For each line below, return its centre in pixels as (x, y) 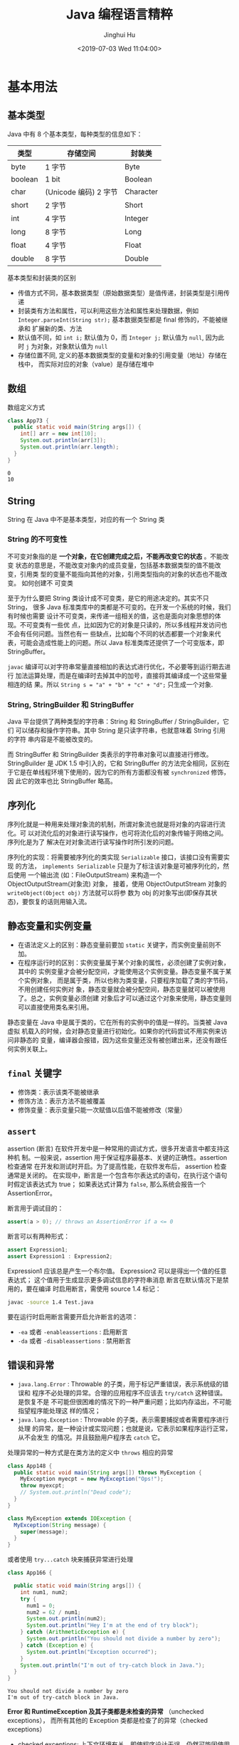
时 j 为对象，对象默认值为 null (63, 346)
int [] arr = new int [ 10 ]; (59, 434)
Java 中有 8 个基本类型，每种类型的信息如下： (75, 134)
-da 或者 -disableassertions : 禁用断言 (74, 1341)
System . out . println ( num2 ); (66, 1619)
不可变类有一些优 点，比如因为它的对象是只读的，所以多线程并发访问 (120, 624)
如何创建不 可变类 (47, 583)
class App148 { (30, 1466)
